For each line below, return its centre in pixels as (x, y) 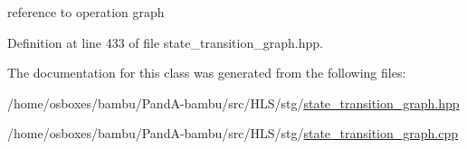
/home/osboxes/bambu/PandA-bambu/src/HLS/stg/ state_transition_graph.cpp (233, 133)
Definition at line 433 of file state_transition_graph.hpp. (165, 42)
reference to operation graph (86, 12)
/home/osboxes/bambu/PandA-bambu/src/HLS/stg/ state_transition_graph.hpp (233, 102)
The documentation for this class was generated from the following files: (207, 73)
